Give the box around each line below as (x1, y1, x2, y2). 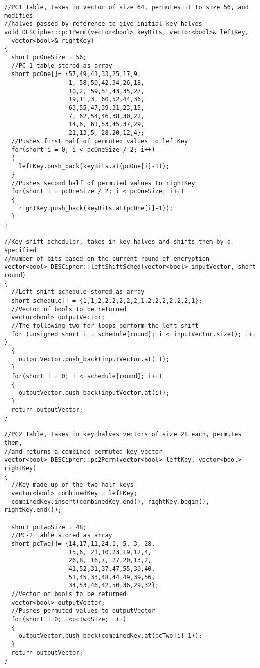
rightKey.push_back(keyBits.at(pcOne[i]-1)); (18, 204, 174, 212)
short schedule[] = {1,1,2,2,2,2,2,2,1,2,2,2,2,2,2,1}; (11, 296, 202, 304)
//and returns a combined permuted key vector (4, 448, 162, 455)
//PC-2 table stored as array (11, 532, 112, 539)
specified (4, 247, 37, 254)
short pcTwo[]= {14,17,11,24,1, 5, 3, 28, (11, 540, 155, 547)
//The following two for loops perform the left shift (11, 322, 199, 329)
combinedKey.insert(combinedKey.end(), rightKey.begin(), (11, 498, 210, 505)
